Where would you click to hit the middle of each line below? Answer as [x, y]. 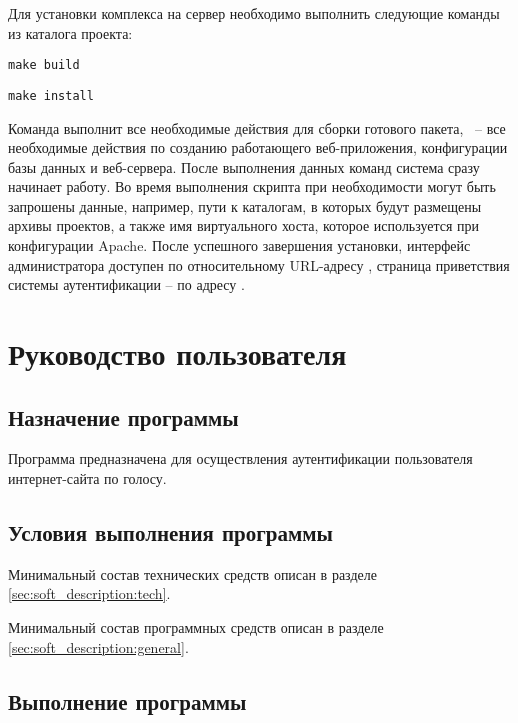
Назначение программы [123, 416]
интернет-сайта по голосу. [87, 478]
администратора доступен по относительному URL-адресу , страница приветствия [259, 264]
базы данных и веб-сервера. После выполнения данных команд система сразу [244, 166]
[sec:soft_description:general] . [98, 646]
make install [51, 95]
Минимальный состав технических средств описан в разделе [192, 573]
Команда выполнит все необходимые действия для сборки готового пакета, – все [257, 127]
